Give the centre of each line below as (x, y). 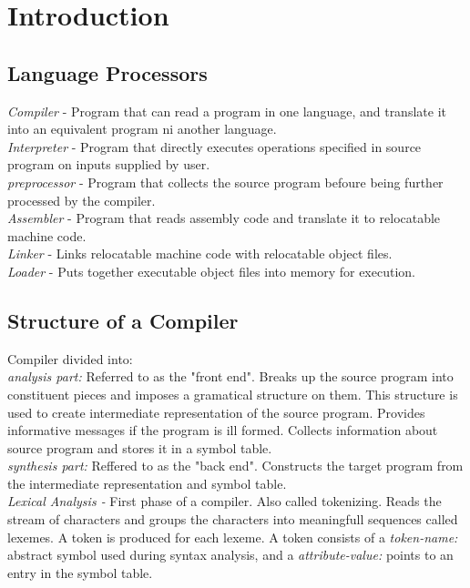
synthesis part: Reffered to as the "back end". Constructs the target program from (235, 466)
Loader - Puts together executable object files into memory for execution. (211, 271)
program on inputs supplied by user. (109, 164)
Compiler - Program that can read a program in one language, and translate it (227, 111)
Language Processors (107, 72)
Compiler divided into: (70, 358)
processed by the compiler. (82, 200)
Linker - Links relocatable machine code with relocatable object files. (200, 253)
